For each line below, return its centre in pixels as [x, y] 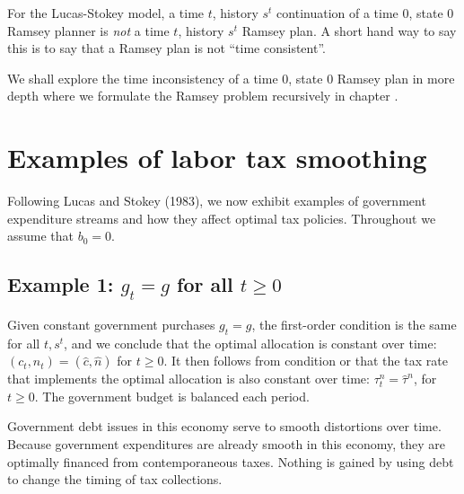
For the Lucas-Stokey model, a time [106, 13]
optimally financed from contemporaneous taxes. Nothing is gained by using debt [231, 461]
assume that [41, 236]
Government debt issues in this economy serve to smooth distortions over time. [224, 426]
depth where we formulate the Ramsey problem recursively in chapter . [203, 96]
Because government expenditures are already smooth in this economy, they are [226, 444]
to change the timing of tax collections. [115, 479]
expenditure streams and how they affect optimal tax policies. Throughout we [222, 218]
